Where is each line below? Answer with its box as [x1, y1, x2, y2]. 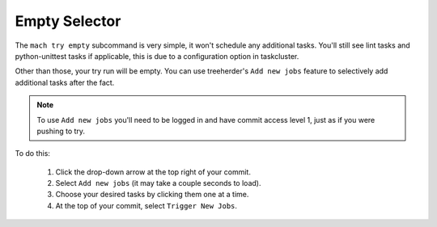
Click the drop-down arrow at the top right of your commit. [55, 166, 251, 177]
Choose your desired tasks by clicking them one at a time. [55, 190, 249, 200]
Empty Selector [15, 12, 121, 30]
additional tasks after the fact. [15, 78, 115, 87]
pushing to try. [36, 126, 85, 136]
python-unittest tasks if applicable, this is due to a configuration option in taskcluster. [15, 51, 299, 61]
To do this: [15, 149, 50, 158]
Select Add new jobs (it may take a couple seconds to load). [55, 179, 261, 188]
